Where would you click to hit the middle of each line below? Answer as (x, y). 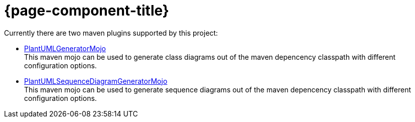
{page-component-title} (87, 11)
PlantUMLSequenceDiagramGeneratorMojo (96, 81)
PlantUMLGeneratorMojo (65, 48)
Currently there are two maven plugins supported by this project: (111, 33)
